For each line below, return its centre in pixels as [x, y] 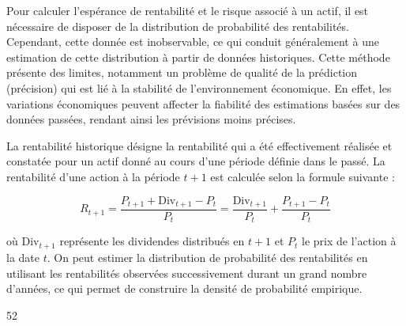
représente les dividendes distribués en [152, 241]
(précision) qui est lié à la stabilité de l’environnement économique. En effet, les [199, 87]
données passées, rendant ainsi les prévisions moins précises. [151, 119]
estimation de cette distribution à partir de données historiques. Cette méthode [198, 57]
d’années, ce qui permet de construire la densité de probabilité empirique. [184, 288]
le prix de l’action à [349, 241]
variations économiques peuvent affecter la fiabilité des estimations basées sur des [203, 103]
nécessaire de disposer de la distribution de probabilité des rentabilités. [178, 26]
